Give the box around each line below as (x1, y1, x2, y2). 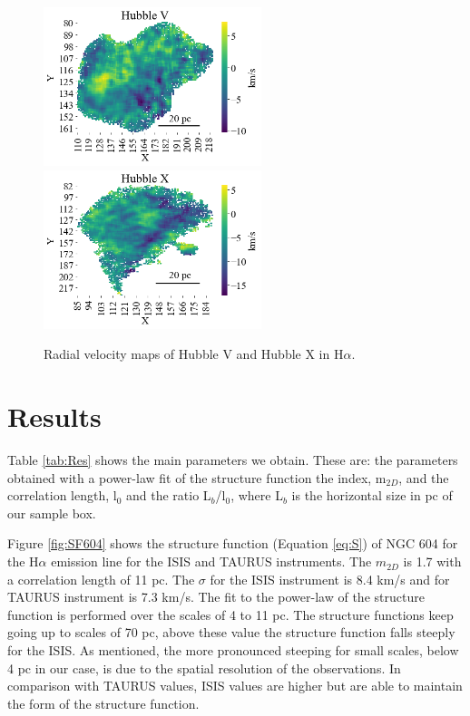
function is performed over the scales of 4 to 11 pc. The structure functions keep (7, 605, 454, 624)
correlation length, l (7, 486, 117, 505)
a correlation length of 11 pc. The (7, 569, 195, 588)
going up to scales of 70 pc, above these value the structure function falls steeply (7, 623, 455, 642)
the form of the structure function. (7, 693, 200, 712)
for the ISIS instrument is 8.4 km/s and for (210, 569, 450, 588)
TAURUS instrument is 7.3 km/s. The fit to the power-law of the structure (7, 587, 425, 606)
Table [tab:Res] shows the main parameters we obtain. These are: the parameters (7, 450, 458, 469)
